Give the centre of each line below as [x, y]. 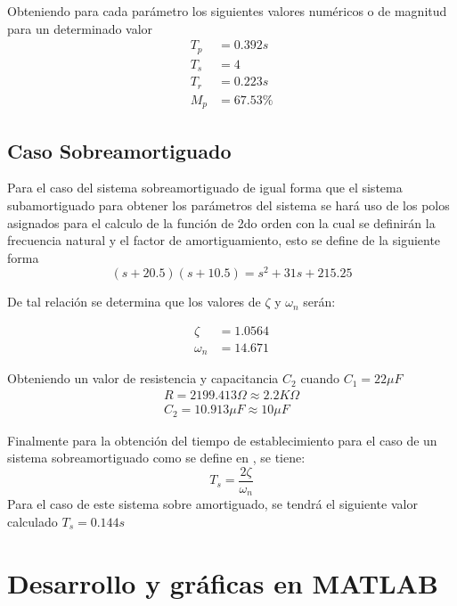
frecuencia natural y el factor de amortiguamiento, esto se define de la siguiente [224, 240]
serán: [319, 302]
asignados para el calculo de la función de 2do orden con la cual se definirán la [221, 222]
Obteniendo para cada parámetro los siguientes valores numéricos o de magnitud [227, 11]
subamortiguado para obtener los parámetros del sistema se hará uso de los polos [228, 205]
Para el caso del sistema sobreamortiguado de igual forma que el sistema [205, 188]
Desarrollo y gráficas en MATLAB [223, 582]
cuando [320, 378]
